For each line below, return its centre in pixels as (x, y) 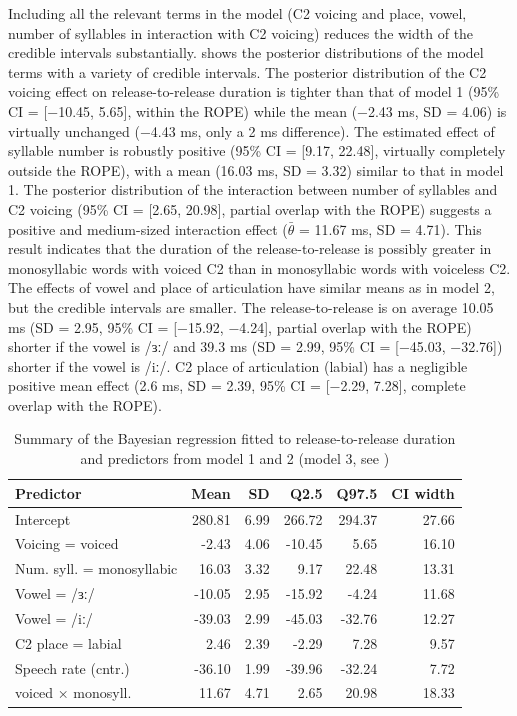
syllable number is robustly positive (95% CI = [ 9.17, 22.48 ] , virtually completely (257, 150)
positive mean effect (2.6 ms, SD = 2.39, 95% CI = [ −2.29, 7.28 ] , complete (237, 385)
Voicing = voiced (67, 543)
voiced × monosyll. (73, 692)
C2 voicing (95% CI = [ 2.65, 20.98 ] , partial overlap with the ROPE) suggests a (250, 208)
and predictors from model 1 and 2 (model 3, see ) (235, 458)
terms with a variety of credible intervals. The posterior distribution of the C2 (247, 71)
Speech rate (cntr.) (72, 667)
